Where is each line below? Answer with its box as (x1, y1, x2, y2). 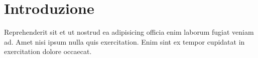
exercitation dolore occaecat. (4, 46, 92, 57)
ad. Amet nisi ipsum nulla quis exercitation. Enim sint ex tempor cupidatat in (4, 36, 245, 47)
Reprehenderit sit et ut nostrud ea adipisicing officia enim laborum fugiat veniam (4, 27, 254, 37)
